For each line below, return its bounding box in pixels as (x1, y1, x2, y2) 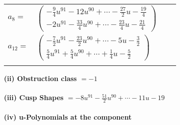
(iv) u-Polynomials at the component (4, 111, 132, 122)
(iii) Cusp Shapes (4, 92, 64, 103)
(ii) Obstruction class (4, 73, 77, 83)
